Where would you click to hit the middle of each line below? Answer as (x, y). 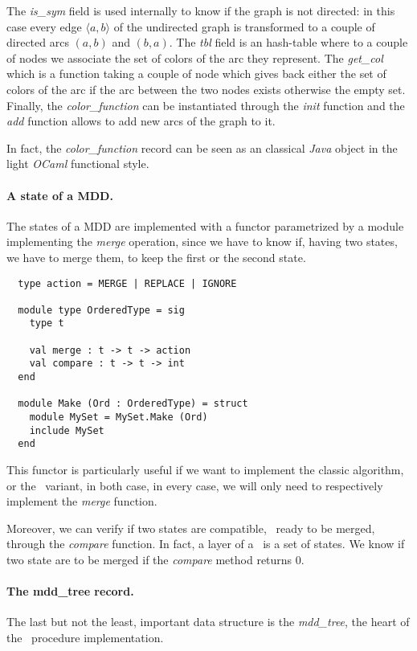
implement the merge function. (82, 501)
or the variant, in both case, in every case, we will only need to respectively (195, 485)
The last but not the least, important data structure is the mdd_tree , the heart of (208, 622)
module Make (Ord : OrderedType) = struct (133, 404)
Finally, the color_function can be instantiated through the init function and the (206, 105)
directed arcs (38, 42)
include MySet (67, 430)
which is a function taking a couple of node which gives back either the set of (196, 74)
